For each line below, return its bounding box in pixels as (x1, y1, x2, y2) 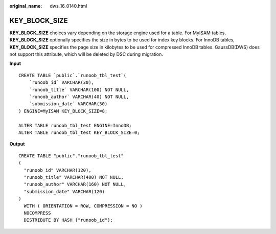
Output (9, 141, 25, 147)
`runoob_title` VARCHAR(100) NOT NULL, (29, 87, 129, 92)
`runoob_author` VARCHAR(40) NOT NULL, (29, 94, 129, 100)
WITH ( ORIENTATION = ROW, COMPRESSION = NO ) (24, 203, 143, 209)
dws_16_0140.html (50, 3, 87, 9)
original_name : (9, 3, 42, 9)
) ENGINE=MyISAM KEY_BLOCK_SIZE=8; (18, 108, 108, 114)
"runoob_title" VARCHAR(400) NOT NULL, (24, 174, 124, 180)
